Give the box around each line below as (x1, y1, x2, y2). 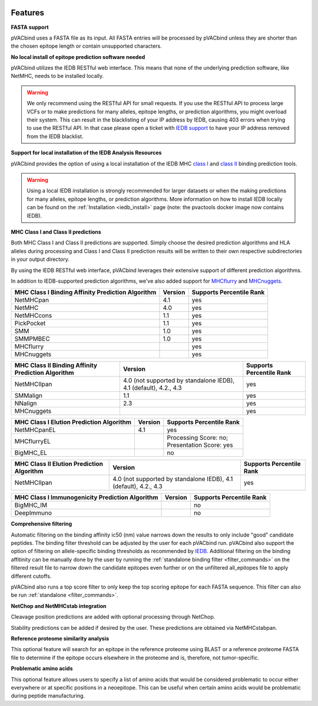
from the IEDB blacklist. (26, 133, 84, 140)
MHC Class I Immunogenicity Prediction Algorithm (14, 493, 158, 502)
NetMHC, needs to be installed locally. (11, 73, 104, 80)
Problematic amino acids (11, 665, 73, 672)
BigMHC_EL (14, 449, 47, 457)
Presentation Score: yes (167, 441, 233, 449)
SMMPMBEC (14, 335, 50, 343)
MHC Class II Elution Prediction (14, 460, 103, 468)
